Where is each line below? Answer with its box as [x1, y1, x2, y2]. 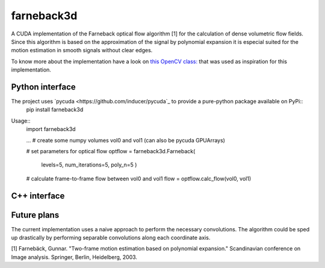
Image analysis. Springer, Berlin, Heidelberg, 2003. [11, 253, 138, 261]
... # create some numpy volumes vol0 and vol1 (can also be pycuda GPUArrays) [26, 136, 226, 144]
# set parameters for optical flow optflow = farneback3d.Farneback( [26, 147, 196, 154]
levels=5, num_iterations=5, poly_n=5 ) [41, 161, 137, 168]
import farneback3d [26, 126, 76, 133]
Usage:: [11, 117, 31, 124]
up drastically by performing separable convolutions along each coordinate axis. [11, 234, 211, 242]
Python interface [11, 82, 76, 92]
